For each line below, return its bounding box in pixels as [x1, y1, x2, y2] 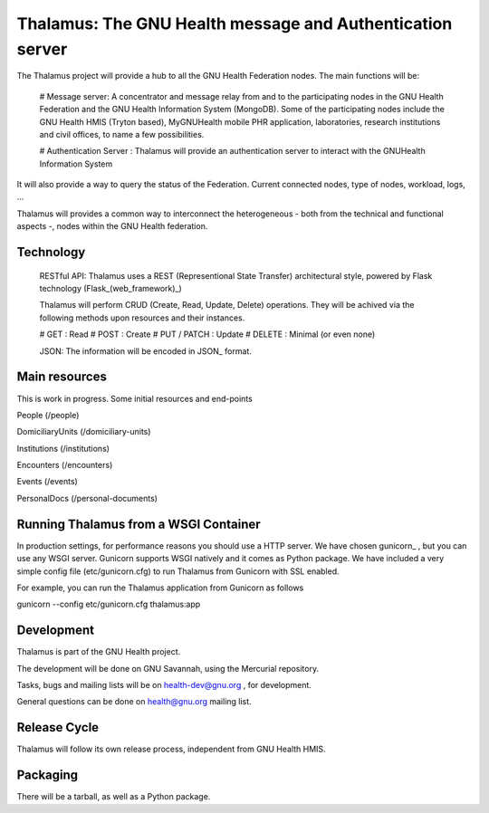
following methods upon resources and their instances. [39, 312, 245, 323]
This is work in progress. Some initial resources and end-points [16, 393, 253, 404]
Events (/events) [16, 476, 79, 487]
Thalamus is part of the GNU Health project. [16, 646, 181, 657]
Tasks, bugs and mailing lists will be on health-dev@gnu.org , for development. [16, 680, 312, 691]
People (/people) [16, 409, 80, 420]
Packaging [16, 768, 79, 783]
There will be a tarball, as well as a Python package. [16, 791, 211, 802]
